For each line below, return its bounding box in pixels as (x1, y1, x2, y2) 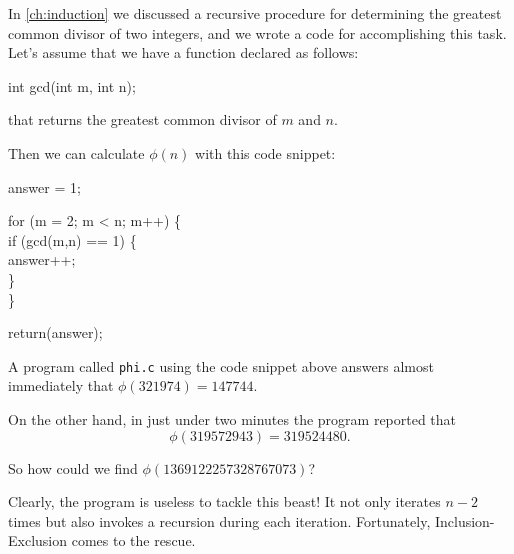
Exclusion (8, 530, 68, 551)
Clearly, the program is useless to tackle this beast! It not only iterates (8, 491, 441, 512)
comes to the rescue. (71, 530, 196, 551)
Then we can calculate (8, 142, 145, 163)
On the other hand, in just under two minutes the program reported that (8, 408, 457, 429)
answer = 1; (8, 176, 81, 197)
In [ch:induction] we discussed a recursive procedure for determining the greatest (8, 3, 502, 23)
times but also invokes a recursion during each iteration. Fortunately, (8, 510, 431, 531)
